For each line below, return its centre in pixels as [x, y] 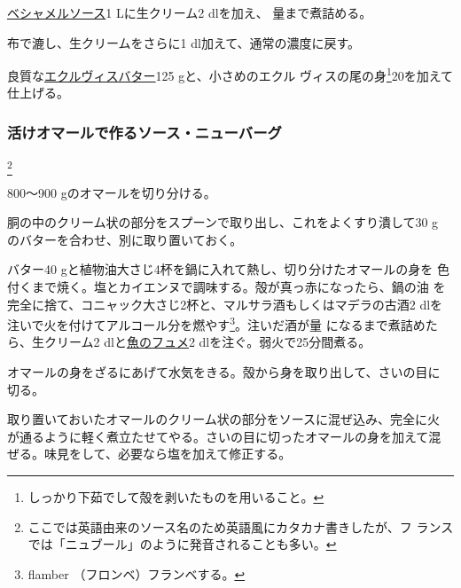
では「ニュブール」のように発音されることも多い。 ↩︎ [182, 544]
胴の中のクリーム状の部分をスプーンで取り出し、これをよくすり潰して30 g [223, 222]
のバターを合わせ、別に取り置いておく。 [125, 239]
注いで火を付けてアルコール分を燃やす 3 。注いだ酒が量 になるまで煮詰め [216, 323]
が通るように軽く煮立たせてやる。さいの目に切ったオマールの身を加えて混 [224, 436]
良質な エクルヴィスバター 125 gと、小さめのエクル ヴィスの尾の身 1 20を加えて [230, 74]
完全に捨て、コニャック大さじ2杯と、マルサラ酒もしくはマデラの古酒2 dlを [225, 304]
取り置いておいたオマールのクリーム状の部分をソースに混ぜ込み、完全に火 [224, 419]
